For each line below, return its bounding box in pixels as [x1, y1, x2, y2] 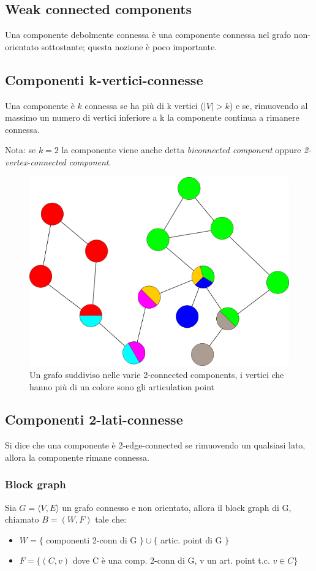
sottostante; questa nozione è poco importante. [41, 40, 217, 53]
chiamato [5, 513, 39, 526]
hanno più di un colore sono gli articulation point [29, 380, 214, 393]
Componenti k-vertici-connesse [5, 70, 203, 89]
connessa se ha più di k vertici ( [85, 99, 204, 112]
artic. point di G [160, 533, 222, 546]
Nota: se [5, 143, 36, 156]
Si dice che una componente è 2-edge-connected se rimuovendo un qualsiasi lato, [5, 439, 306, 452]
